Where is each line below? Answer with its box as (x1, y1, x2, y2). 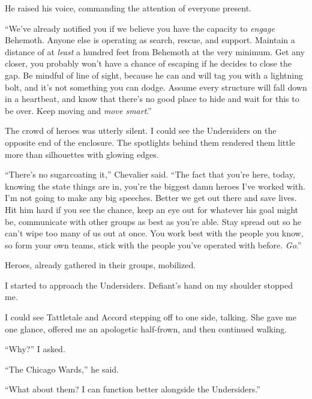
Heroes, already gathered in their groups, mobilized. (5, 259, 196, 271)
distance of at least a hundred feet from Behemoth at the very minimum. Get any (5, 45, 305, 58)
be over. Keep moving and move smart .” (5, 104, 152, 116)
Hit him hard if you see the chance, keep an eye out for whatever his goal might (5, 203, 299, 215)
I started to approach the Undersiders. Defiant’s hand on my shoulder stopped (5, 278, 293, 291)
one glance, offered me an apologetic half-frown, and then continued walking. (5, 322, 287, 335)
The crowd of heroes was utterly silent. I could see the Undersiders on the (5, 124, 277, 137)
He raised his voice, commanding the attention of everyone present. (5, 2, 251, 14)
